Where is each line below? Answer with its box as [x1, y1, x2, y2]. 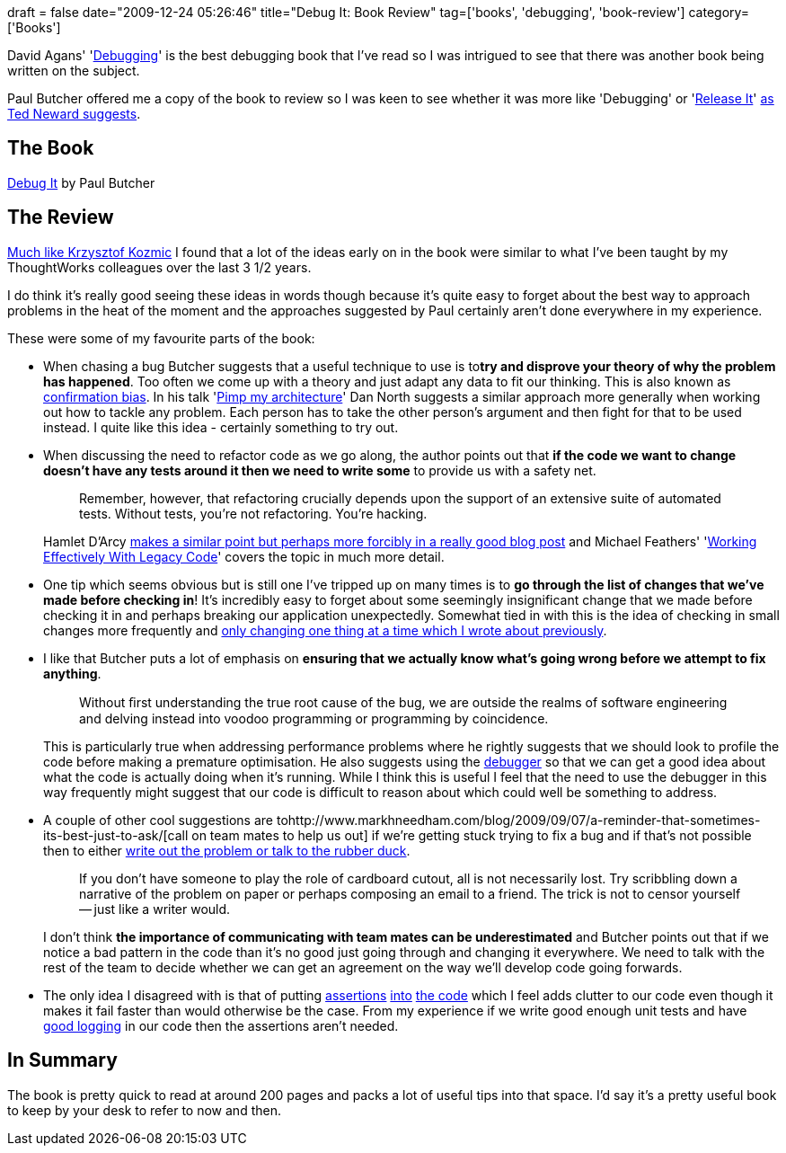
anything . [43, 665, 102, 681]
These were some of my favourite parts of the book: [7, 330, 315, 346]
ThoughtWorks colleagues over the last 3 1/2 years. [7, 259, 312, 275]
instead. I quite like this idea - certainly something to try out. [43, 419, 399, 435]
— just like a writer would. [79, 900, 231, 917]
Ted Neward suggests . [7, 106, 141, 121]
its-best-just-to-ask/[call [43, 827, 189, 843]
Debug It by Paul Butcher [7, 174, 155, 191]
